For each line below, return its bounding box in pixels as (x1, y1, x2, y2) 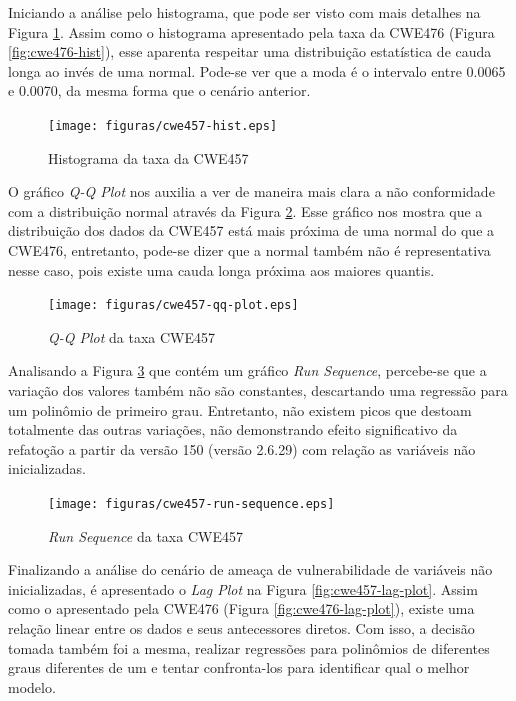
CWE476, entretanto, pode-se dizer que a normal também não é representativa (8, 240, 491, 260)
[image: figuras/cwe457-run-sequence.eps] (48, 497, 335, 511)
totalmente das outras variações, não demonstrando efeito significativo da (8, 419, 458, 440)
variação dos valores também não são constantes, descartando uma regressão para (8, 380, 508, 401)
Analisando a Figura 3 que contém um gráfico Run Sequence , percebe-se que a (8, 360, 487, 381)
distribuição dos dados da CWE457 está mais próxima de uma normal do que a (8, 220, 495, 241)
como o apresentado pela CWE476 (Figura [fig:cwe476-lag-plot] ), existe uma (8, 598, 475, 619)
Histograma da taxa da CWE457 (48, 147, 249, 168)
